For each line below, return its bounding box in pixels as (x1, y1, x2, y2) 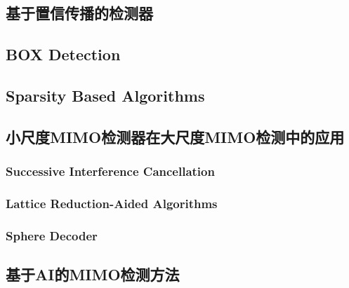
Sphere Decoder (6, 226, 98, 244)
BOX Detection (6, 43, 121, 65)
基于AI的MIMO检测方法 (6, 263, 180, 285)
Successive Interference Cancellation (6, 163, 215, 180)
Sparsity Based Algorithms (6, 84, 205, 106)
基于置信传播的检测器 (6, 2, 153, 24)
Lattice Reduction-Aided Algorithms (6, 194, 218, 212)
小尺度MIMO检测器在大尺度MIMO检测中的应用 (6, 125, 345, 147)
